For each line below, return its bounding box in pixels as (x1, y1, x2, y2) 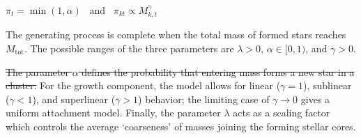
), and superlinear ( (32, 91, 116, 106)
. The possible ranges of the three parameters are (24, 41, 234, 56)
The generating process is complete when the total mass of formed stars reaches (6, 27, 346, 42)
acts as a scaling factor (233, 105, 330, 120)
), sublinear (303, 78, 352, 93)
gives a (300, 91, 330, 106)
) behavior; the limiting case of (138, 91, 270, 106)
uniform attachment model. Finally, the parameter (6, 105, 221, 120)
